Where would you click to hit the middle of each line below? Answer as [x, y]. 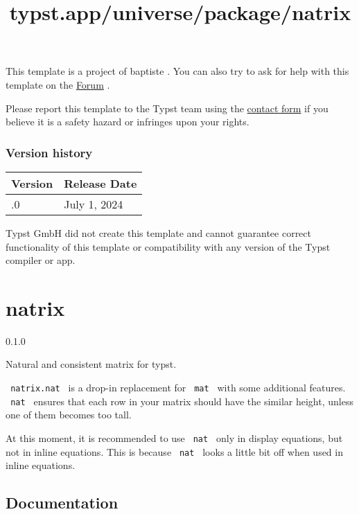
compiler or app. [41, 260]
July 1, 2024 [94, 204]
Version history [49, 152]
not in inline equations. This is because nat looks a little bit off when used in [174, 451]
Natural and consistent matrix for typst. [91, 364]
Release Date [100, 183]
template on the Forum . [58, 84]
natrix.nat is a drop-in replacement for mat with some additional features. [178, 388]
